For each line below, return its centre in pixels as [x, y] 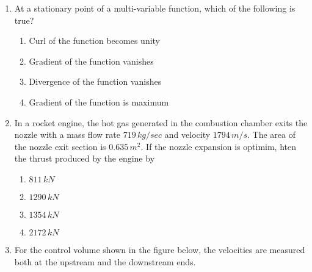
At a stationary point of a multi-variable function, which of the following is [155, 8]
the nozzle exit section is [60, 146]
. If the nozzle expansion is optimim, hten [219, 146]
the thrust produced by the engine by [85, 158]
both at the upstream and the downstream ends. [105, 261]
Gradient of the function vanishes [91, 61]
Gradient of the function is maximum [99, 102]
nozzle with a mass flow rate [67, 134]
